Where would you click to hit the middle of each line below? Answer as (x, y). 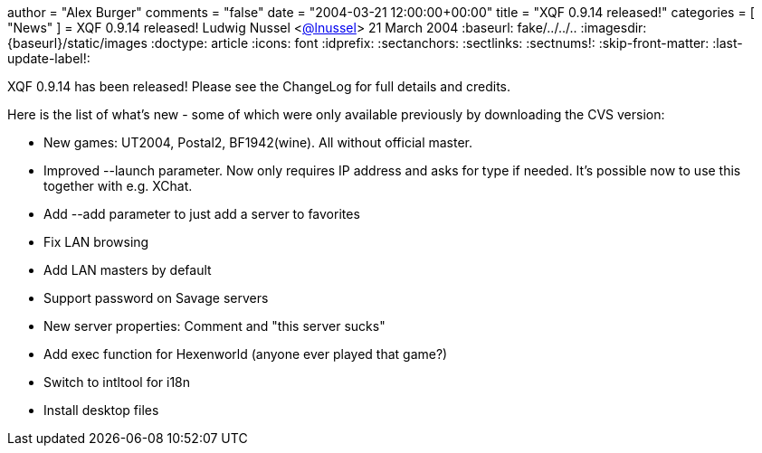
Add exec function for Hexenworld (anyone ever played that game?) (246, 354)
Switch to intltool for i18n (117, 382)
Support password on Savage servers (156, 298)
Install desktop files (101, 410)
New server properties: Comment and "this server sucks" (214, 326)
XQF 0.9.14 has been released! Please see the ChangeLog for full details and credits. (259, 86)
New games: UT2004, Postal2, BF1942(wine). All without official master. (258, 142)
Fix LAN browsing (96, 242)
